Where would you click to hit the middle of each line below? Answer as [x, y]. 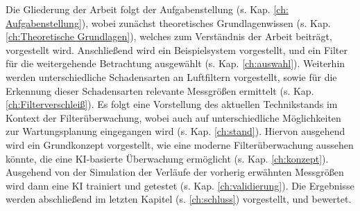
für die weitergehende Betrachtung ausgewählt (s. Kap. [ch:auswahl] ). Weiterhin [175, 63]
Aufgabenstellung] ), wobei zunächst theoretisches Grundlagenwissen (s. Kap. [168, 22]
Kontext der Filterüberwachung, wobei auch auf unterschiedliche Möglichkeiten [173, 117]
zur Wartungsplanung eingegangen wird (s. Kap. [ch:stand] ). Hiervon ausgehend [175, 131]
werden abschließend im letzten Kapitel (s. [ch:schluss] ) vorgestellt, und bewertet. [179, 199]
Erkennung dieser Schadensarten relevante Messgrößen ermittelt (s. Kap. [160, 90]
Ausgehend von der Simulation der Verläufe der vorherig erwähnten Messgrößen [175, 172]
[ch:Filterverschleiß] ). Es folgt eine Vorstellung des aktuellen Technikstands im [172, 104]
